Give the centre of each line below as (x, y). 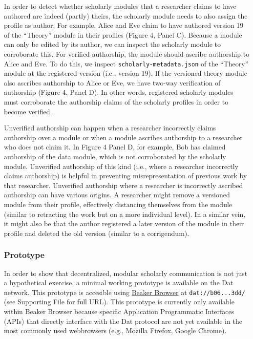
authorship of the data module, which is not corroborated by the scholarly (115, 156)
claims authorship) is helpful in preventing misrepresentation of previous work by (126, 176)
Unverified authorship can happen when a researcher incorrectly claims (110, 128)
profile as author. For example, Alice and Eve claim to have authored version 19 (124, 25)
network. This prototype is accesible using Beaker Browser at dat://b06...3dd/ (125, 292)
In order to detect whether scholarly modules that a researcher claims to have (120, 6)
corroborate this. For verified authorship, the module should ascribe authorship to (127, 53)
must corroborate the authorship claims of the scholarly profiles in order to (116, 102)
